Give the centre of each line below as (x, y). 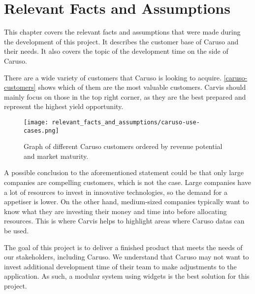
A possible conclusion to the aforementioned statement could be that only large (124, 172)
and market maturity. (56, 156)
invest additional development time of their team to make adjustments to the (120, 266)
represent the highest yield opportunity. (64, 106)
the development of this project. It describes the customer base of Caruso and (121, 41)
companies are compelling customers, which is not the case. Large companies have (127, 182)
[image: (36, 122)
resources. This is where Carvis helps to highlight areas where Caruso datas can (124, 221)
